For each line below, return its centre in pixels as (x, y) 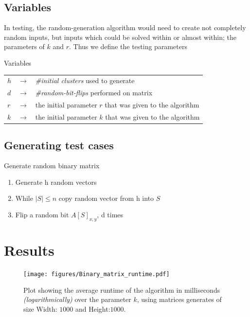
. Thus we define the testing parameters (128, 46)
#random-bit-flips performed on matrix (94, 93)
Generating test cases (59, 145)
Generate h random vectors (56, 182)
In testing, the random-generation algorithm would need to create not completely (125, 27)
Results (29, 250)
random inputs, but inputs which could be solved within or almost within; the (120, 37)
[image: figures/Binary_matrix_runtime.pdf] (97, 274)
